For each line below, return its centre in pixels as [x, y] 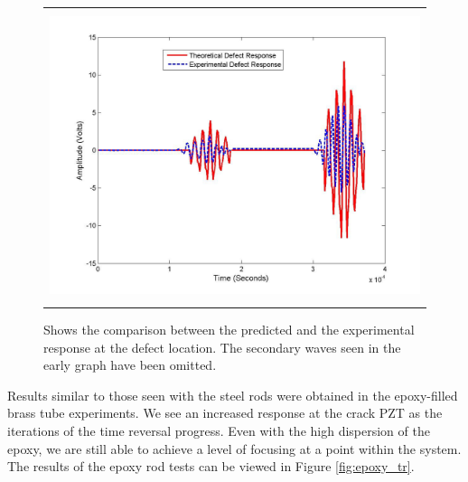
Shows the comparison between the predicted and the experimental [229, 330]
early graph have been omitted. [130, 365]
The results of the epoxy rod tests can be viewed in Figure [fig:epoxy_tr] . [211, 466]
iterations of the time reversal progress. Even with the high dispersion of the [219, 431]
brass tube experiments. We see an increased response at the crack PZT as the [225, 413]
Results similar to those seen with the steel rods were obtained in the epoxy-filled [233, 395]
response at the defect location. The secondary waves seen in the [222, 347]
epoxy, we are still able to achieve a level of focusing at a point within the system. [234, 448]
